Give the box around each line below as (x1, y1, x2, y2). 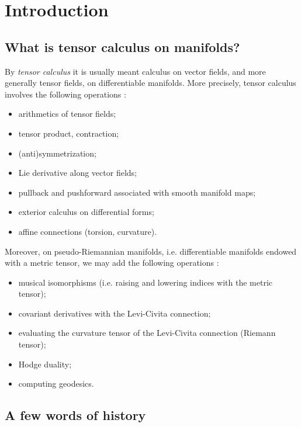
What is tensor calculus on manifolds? (5, 37, 240, 55)
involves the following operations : (5, 88, 126, 100)
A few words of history (5, 406, 146, 424)
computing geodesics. (18, 377, 94, 390)
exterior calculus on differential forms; (18, 206, 154, 218)
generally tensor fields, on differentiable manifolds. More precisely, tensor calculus (5, 77, 296, 89)
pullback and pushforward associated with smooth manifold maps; (18, 186, 256, 198)
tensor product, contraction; (18, 127, 119, 139)
